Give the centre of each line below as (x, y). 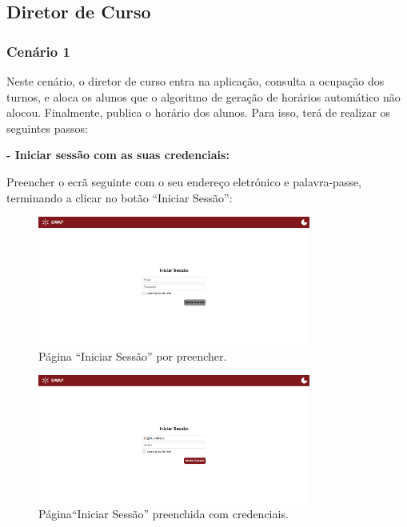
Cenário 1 (38, 51)
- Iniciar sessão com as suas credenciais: (118, 155)
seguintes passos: (47, 128)
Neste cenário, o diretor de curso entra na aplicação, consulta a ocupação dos (196, 81)
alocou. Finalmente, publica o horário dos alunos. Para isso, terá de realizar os (199, 112)
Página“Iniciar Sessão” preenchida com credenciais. (164, 514)
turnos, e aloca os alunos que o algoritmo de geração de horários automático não (203, 96)
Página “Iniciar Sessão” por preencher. (133, 355)
